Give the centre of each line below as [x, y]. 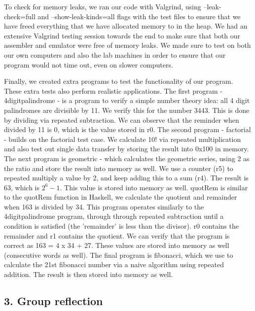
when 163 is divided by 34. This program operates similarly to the [104, 206]
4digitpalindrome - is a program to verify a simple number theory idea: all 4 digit [127, 100]
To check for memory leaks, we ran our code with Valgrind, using [103, 6]
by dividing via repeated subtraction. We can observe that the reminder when [122, 120]
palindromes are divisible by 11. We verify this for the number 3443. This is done [127, 110]
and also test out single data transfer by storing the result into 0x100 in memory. [127, 149]
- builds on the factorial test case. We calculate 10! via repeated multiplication [123, 139]
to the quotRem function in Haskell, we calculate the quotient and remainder [121, 197]
